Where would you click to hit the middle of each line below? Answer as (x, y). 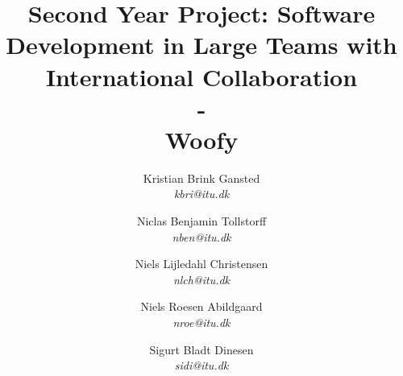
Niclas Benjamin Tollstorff (201, 221)
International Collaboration (201, 76)
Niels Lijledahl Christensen (201, 264)
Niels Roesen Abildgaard (201, 306)
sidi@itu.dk (201, 365)
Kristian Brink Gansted (201, 178)
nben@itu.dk (201, 236)
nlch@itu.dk (201, 279)
